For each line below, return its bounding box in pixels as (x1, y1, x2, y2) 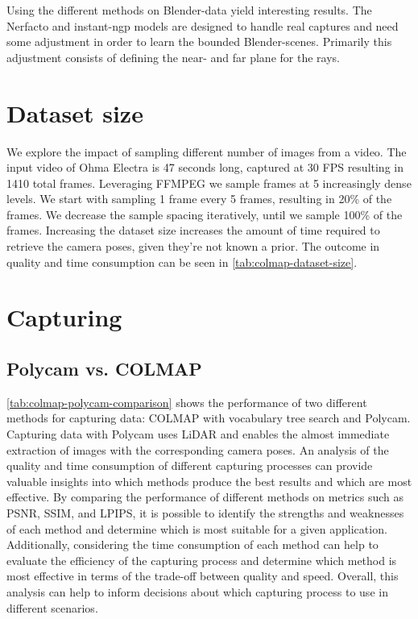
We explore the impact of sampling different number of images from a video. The (6, 143, 407, 160)
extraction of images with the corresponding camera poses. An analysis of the (6, 441, 389, 458)
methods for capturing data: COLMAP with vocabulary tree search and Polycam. (6, 409, 411, 426)
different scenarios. (6, 599, 98, 616)
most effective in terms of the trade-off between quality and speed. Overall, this (6, 567, 399, 584)
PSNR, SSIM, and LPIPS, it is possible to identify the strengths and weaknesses (6, 504, 404, 521)
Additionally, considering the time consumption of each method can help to (6, 536, 379, 553)
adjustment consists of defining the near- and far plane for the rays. (6, 48, 340, 65)
